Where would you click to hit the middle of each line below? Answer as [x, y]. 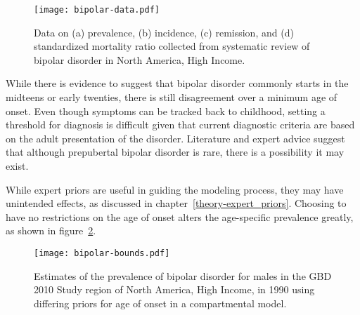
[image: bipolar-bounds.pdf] [102, 253]
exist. [17, 166]
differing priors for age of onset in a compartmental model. [160, 303]
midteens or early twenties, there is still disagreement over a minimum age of [172, 97]
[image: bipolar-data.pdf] [97, 10]
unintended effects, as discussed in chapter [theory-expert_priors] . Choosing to [176, 203]
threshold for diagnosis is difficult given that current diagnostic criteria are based [180, 125]
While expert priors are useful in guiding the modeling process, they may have [175, 189]
